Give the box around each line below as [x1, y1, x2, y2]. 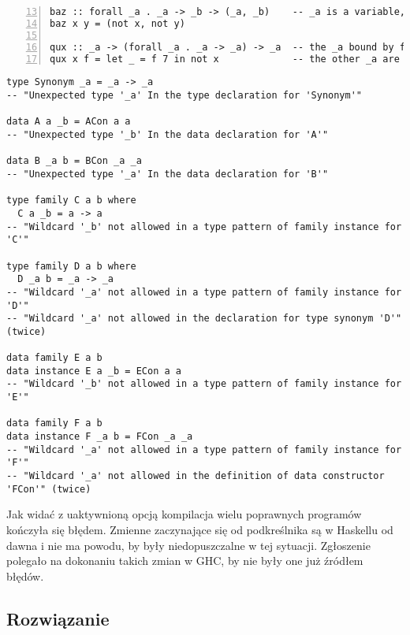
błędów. [6, 567, 44, 584]
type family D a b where [6, 260, 136, 272]
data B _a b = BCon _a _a [6, 155, 142, 167]
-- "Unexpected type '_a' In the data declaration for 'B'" [6, 168, 329, 180]
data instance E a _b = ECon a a [6, 365, 181, 377]
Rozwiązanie [6, 606, 110, 630]
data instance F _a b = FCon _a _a [6, 431, 193, 443]
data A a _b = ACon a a [6, 116, 131, 128]
